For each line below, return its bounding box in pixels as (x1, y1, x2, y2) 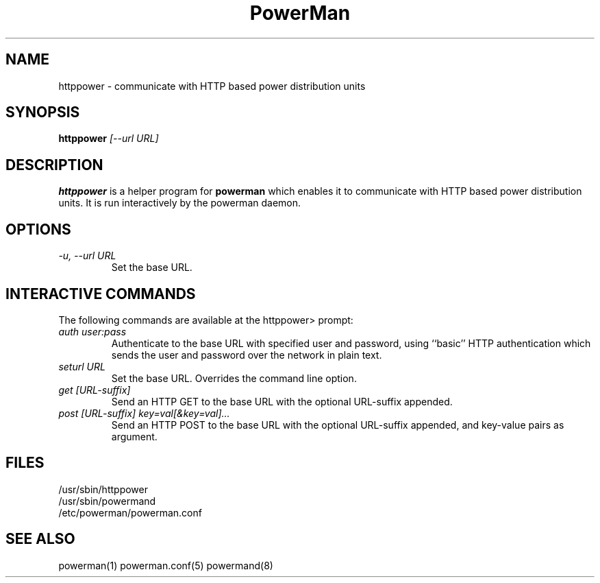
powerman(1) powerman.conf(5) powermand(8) (58, 559, 273, 571)
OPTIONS (5, 220, 71, 238)
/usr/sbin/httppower (58, 483, 148, 495)
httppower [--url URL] (58, 132, 159, 145)
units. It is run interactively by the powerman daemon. (58, 197, 301, 209)
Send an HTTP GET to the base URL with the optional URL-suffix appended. (111, 395, 453, 407)
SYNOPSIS (5, 104, 80, 121)
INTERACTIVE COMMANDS (5, 285, 196, 302)
